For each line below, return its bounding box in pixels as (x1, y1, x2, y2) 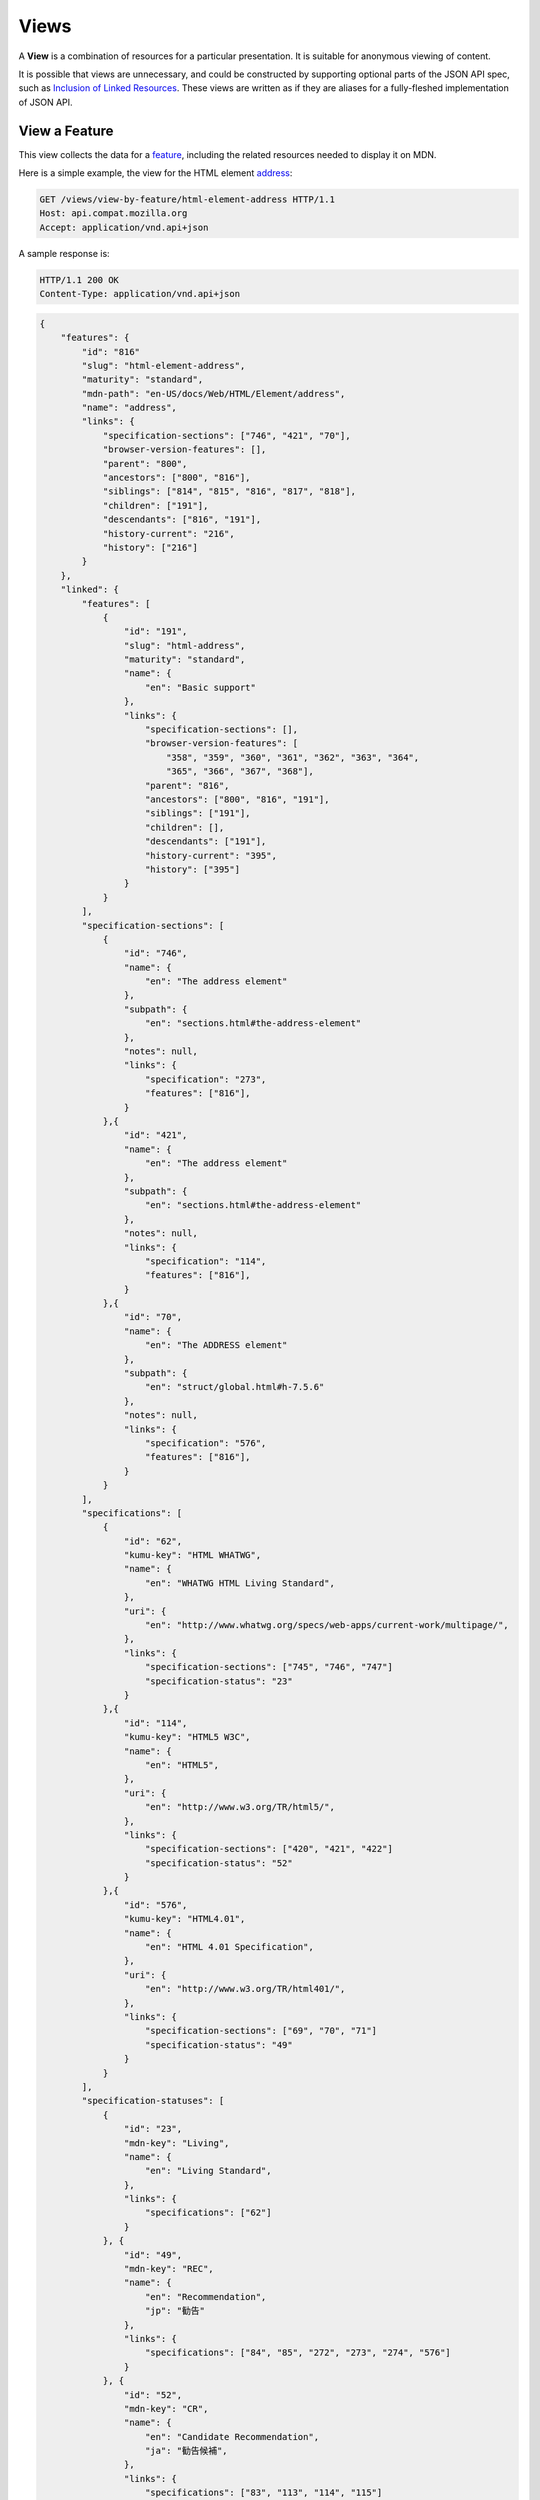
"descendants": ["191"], (145, 836, 267, 847)
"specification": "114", (145, 1255, 267, 1267)
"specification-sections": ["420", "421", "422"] (145, 1843, 394, 1855)
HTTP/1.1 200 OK (39, 274, 120, 285)
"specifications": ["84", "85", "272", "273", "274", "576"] (145, 2347, 452, 2359)
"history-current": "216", (102, 528, 235, 539)
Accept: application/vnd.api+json (39, 221, 209, 233)
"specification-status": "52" (145, 1857, 294, 1869)
